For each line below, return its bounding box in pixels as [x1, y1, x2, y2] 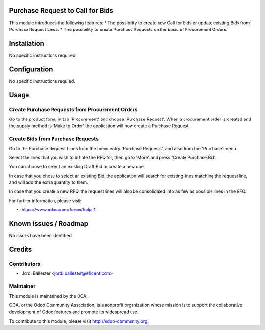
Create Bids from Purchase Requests [9, 135, 99, 142]
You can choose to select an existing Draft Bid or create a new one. [9, 164, 145, 170]
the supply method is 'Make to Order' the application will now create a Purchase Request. [9, 123, 190, 129]
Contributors [9, 260, 41, 267]
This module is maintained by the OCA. [9, 293, 88, 299]
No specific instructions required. [9, 52, 77, 58]
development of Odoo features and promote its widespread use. [9, 309, 139, 315]
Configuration [9, 65, 53, 73]
